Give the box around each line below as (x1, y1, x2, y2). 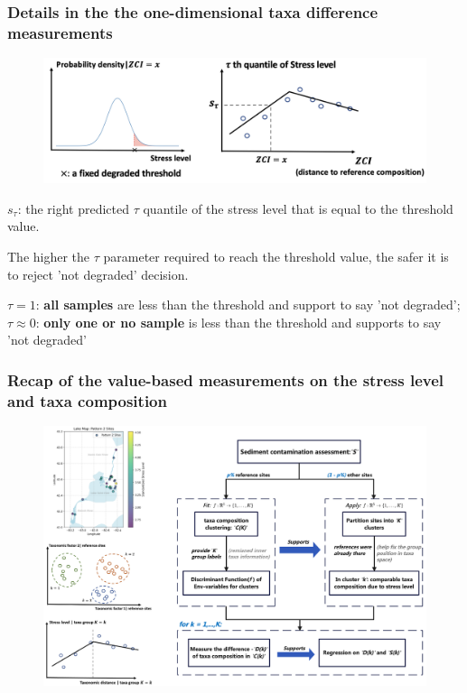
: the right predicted (17, 199, 130, 217)
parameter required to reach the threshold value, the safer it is (103, 247, 449, 266)
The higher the (7, 247, 90, 266)
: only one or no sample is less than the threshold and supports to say (35, 312, 442, 331)
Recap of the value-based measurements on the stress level (7, 368, 444, 391)
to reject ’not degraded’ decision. (7, 264, 189, 283)
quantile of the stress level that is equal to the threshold (143, 199, 453, 217)
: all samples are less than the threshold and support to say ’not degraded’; (35, 295, 461, 314)
